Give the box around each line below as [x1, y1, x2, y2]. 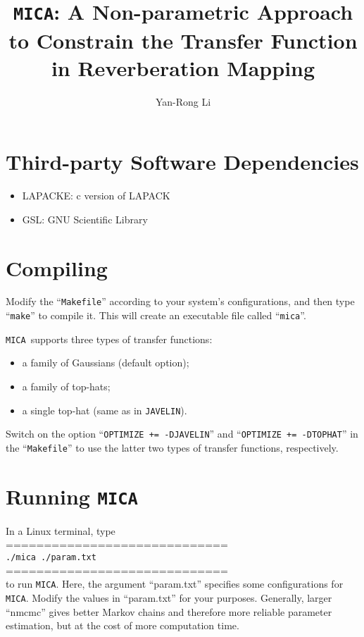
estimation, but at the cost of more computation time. [6, 618, 239, 633]
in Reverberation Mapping [51, 53, 315, 82]
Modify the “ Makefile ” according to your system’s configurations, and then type [6, 294, 355, 309]
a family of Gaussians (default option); [22, 355, 189, 370]
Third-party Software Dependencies [6, 147, 359, 176]
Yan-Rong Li [155, 94, 211, 109]
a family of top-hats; [22, 379, 111, 394]
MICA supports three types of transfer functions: [6, 331, 213, 346]
